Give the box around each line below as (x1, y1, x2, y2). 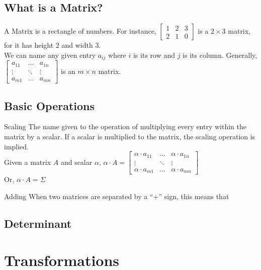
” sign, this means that (158, 191, 229, 201)
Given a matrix (4, 156, 51, 167)
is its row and (133, 49, 175, 60)
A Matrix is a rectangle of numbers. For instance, (4, 26, 156, 36)
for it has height (4, 40, 54, 50)
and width (61, 40, 93, 50)
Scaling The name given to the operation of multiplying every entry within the (4, 121, 246, 132)
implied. (4, 141, 29, 151)
